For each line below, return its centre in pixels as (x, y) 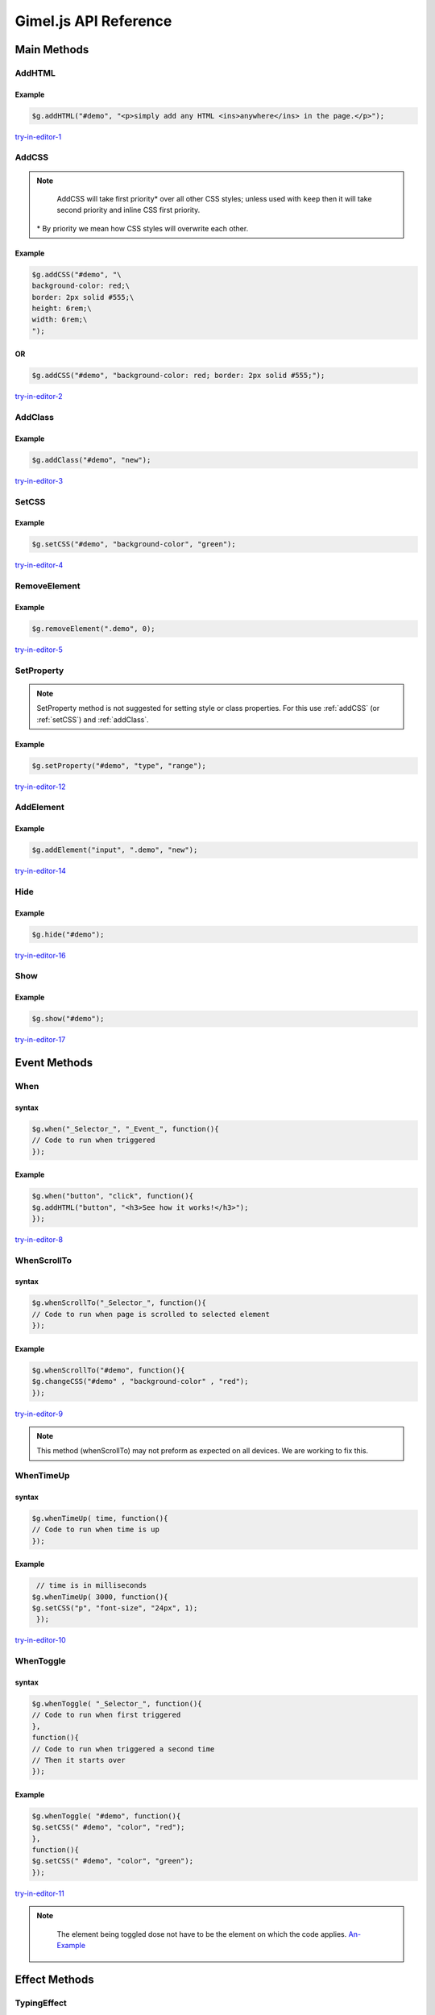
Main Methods (52, 50)
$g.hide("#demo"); (68, 934)
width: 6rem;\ (60, 320)
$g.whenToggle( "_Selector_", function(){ (117, 1703)
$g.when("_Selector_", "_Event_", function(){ (125, 1129)
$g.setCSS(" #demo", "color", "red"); (108, 1827)
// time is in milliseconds (92, 1585)
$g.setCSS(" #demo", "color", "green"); (112, 1861)
